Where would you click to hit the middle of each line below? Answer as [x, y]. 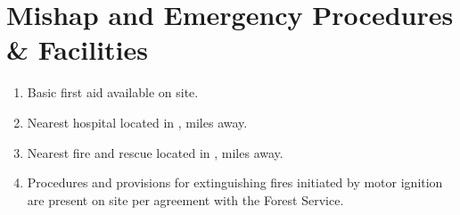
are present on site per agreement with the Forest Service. [185, 199]
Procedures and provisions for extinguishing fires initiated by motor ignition [235, 182]
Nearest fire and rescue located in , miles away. [155, 152]
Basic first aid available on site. [113, 92]
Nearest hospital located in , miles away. [137, 122]
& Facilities [78, 50]
